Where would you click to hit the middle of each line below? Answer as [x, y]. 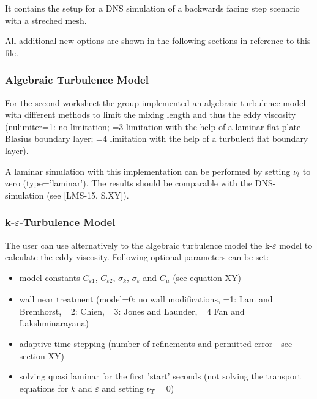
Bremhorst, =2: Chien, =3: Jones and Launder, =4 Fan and [132, 311]
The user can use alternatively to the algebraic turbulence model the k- [139, 245]
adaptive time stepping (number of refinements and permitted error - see [156, 343]
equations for [44, 388]
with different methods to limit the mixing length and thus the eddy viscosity [151, 115]
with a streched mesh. [46, 20]
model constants [50, 277]
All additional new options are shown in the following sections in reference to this [158, 41]
